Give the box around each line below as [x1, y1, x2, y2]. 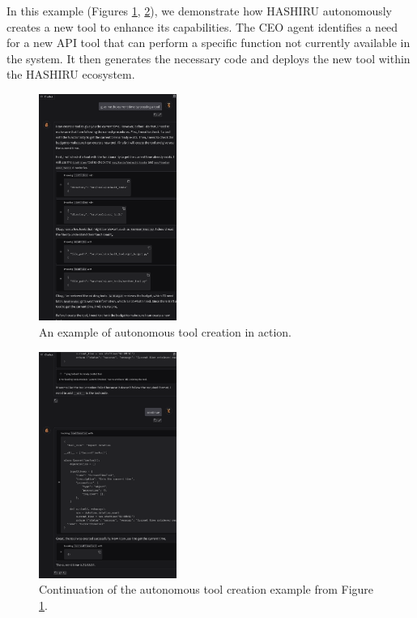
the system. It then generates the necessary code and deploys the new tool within [6, 49, 411, 67]
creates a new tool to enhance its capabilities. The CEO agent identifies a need [6, 18, 398, 35]
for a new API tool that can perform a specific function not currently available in [6, 34, 411, 51]
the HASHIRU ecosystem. [6, 66, 135, 83]
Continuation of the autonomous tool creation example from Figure [39, 581, 374, 598]
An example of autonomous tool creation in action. [39, 323, 292, 340]
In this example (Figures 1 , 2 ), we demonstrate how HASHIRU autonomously [6, 2, 392, 19]
